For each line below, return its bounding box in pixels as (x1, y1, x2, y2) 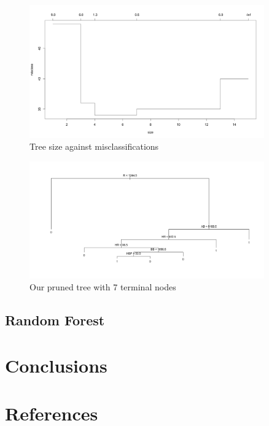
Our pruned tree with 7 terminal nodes (29, 281, 176, 293)
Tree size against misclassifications (29, 140, 159, 153)
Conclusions (5, 353, 107, 378)
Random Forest (5, 311, 105, 330)
